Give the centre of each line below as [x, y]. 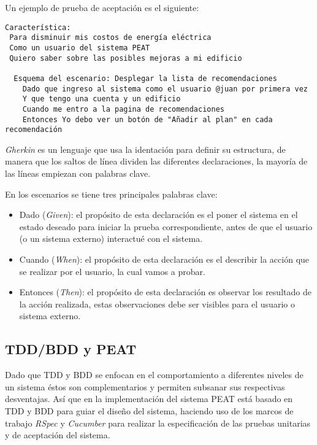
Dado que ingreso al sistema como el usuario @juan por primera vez [165, 89]
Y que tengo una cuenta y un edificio [101, 99]
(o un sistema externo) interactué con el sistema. [111, 238]
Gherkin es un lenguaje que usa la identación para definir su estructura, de [145, 149]
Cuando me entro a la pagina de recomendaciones [123, 109]
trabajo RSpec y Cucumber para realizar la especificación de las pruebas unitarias [158, 423]
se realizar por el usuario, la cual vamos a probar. [112, 271]
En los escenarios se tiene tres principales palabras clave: [111, 194]
